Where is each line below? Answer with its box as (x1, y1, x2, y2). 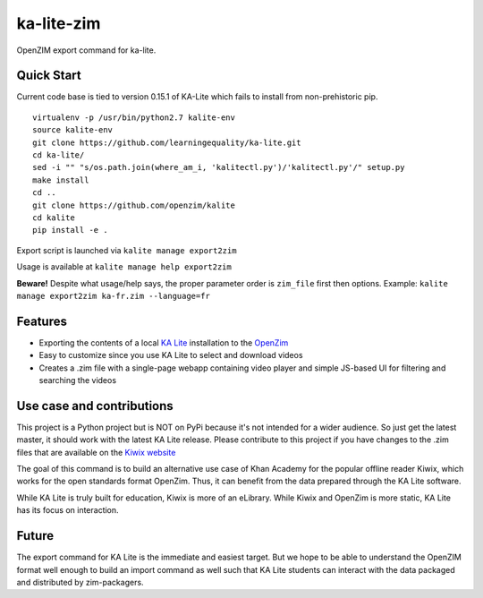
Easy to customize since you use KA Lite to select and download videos (38, 350, 303, 361)
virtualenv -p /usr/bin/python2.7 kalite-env (32, 112, 236, 123)
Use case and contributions (16, 398, 174, 414)
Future (16, 528, 55, 543)
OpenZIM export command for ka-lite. (16, 45, 157, 56)
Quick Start (16, 68, 81, 83)
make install (32, 175, 89, 185)
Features (16, 313, 67, 329)
